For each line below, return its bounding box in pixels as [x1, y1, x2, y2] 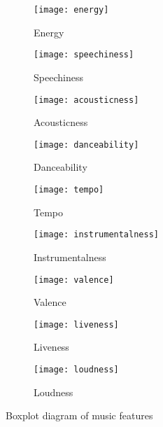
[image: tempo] [34, 185, 104, 195]
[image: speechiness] [34, 50, 134, 60]
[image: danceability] [34, 139, 139, 150]
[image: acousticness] [34, 94, 139, 105]
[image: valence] [34, 274, 114, 285]
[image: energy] [34, 5, 109, 15]
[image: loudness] [34, 365, 119, 374]
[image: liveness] [34, 319, 119, 330]
